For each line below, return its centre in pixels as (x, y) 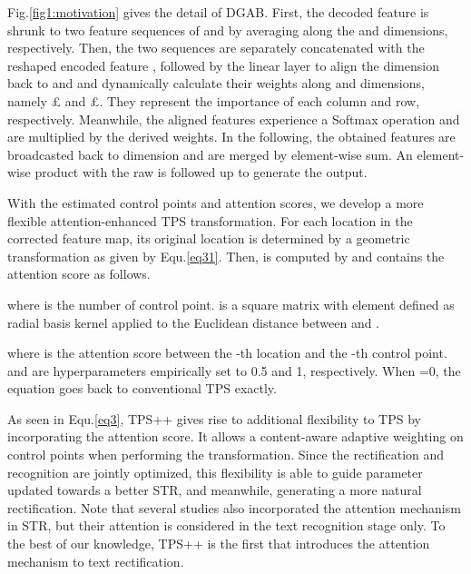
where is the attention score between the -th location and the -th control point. (227, 353)
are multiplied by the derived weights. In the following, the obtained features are (231, 137)
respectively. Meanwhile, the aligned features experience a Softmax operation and (234, 119)
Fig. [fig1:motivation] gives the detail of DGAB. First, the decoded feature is (218, 12)
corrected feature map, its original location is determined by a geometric (209, 238)
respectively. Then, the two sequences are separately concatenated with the (216, 48)
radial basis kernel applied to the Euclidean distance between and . (194, 322)
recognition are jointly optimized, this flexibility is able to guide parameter (215, 472)
